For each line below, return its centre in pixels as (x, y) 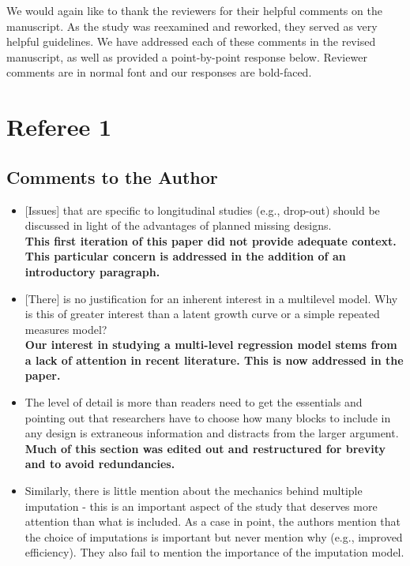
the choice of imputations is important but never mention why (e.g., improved (214, 536)
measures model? (66, 329)
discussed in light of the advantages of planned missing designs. (178, 225)
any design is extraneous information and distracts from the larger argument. (212, 433)
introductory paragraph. (92, 271)
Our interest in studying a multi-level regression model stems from (211, 345)
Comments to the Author (112, 176)
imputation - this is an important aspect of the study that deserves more (201, 506)
